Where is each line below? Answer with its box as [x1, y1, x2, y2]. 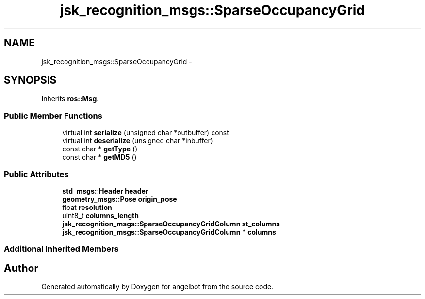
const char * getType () [62, 145, 138, 153]
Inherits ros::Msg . [41, 94, 99, 103]
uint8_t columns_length [62, 211, 139, 220]
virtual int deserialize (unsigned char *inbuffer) [62, 136, 213, 145]
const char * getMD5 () [62, 153, 137, 162]
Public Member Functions [4, 110, 102, 120]
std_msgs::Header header [62, 186, 148, 195]
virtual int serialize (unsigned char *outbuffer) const [62, 128, 229, 137]
